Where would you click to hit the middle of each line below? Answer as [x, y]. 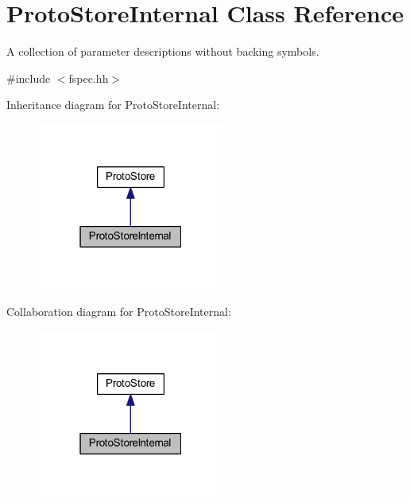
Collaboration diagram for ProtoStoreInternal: [119, 312]
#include [29, 78]
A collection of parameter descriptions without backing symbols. [163, 51]
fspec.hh [89, 78]
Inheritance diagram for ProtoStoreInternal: [113, 105]
